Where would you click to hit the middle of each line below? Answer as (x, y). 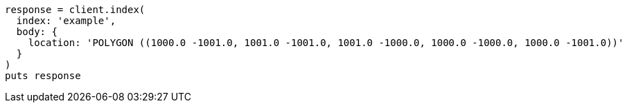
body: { (37, 32)
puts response (43, 76)
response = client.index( (75, 10)
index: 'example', (66, 21)
